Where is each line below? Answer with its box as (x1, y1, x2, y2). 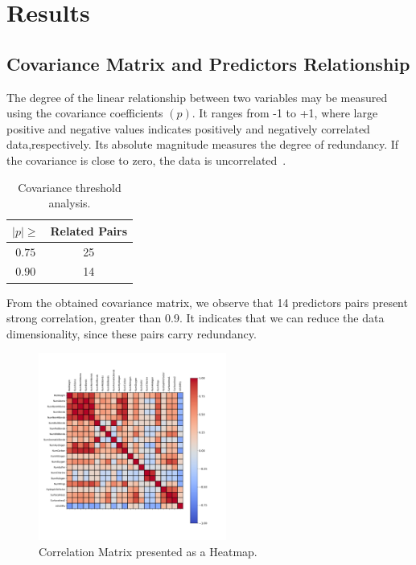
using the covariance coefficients (6, 104, 163, 121)
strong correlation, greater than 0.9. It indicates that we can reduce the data (6, 309, 385, 326)
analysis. (48, 194, 91, 211)
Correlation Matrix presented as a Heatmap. (39, 543, 257, 560)
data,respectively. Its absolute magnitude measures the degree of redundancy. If (6, 136, 399, 153)
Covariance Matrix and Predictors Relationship (6, 51, 410, 76)
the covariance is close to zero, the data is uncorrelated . (6, 151, 286, 168)
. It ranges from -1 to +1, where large (192, 104, 378, 121)
